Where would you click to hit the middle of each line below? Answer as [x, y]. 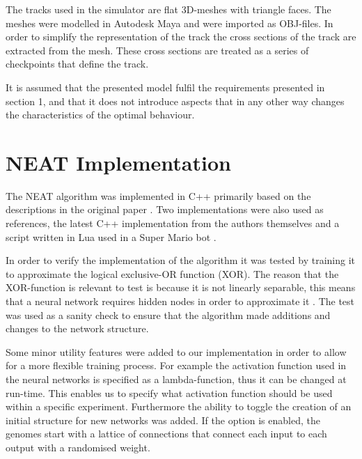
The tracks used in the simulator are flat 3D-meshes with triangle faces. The [168, 9]
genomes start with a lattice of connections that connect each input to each [166, 434]
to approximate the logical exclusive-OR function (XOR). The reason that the [172, 273]
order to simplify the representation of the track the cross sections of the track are [181, 37]
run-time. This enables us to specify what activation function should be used [169, 392]
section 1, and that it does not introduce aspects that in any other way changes [175, 101]
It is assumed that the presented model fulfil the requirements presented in [165, 87]
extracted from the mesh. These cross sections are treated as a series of [157, 50]
